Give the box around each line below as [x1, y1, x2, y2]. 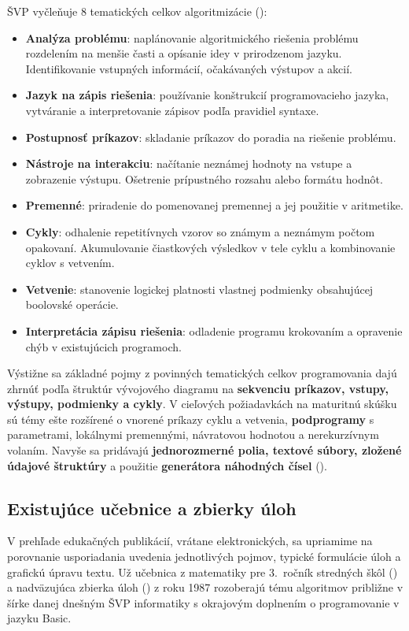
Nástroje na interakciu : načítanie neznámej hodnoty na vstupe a [25, 155, 352, 172]
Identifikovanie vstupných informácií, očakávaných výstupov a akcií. [25, 60, 352, 76]
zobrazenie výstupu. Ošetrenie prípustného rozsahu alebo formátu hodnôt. [25, 170, 383, 187]
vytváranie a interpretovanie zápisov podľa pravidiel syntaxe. [25, 102, 319, 118]
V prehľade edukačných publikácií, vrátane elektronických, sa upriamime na [7, 533, 373, 549]
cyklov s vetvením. [25, 254, 115, 271]
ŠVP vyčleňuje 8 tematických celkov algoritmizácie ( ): [7, 3, 267, 19]
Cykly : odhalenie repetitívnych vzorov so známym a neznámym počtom [25, 223, 375, 239]
